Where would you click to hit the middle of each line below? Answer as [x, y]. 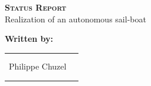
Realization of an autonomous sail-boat [75, 19]
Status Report [36, 7]
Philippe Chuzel [38, 66]
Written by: [29, 39]
